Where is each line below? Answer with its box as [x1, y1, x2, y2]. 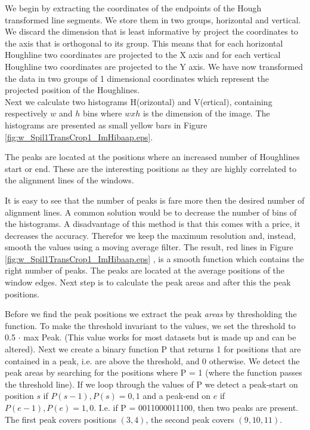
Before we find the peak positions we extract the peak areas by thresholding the [5, 308, 297, 320]
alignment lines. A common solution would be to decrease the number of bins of [5, 205, 297, 218]
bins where [83, 107, 122, 119]
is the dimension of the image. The [142, 107, 270, 119]
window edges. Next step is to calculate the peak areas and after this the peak [5, 276, 291, 288]
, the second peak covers [145, 413, 234, 425]
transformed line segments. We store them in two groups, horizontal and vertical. [5, 13, 301, 26]
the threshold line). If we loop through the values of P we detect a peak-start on [5, 377, 298, 390]
